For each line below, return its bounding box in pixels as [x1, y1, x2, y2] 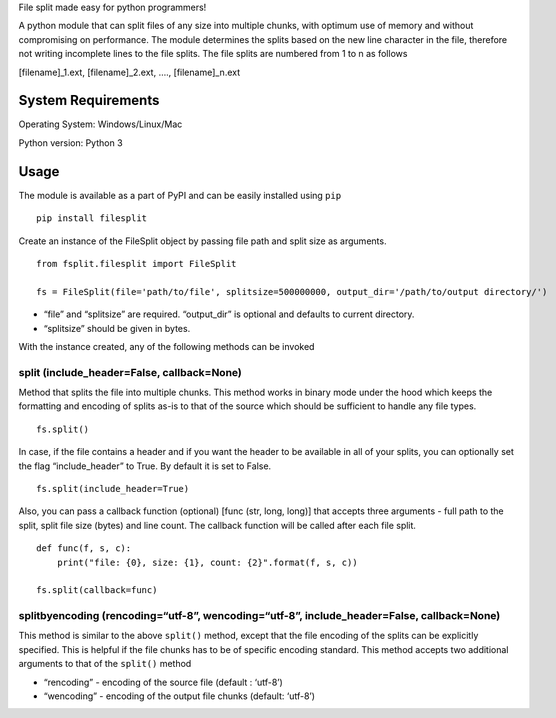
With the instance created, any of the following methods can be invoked [18, 340, 315, 352]
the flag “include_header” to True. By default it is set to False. [18, 460, 272, 472]
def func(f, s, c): [36, 543, 132, 554]
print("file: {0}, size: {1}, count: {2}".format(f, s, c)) [56, 556, 359, 568]
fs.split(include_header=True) [36, 483, 190, 494]
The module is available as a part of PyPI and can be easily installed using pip [18, 189, 342, 201]
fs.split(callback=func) [36, 585, 158, 596]
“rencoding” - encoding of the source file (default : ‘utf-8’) [43, 676, 284, 688]
